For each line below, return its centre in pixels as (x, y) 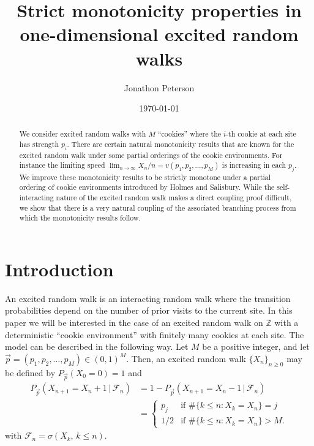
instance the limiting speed (62, 165)
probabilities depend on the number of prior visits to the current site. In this (149, 310)
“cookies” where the (189, 134)
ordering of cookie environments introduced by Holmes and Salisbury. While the (147, 187)
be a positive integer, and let (256, 346)
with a (286, 322)
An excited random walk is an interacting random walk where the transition (148, 298)
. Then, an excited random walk (186, 358)
